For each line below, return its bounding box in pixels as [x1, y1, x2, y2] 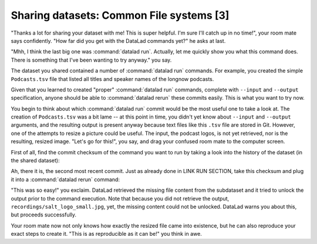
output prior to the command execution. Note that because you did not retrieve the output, [11, 195, 230, 202]
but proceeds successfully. [11, 211, 76, 218]
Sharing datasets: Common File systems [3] [11, 9, 230, 22]
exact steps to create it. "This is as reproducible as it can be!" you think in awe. [11, 231, 202, 238]
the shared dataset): [11, 157, 60, 164]
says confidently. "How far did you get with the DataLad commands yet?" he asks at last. [11, 37, 226, 44]
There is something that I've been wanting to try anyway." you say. [11, 56, 172, 63]
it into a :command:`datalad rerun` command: [11, 176, 120, 183]
